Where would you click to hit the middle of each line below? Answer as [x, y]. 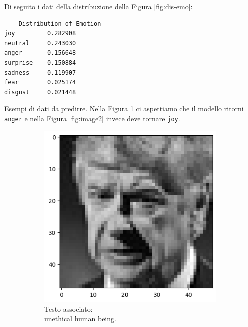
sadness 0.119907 [40, 73]
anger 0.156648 [40, 53]
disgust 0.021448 [40, 92]
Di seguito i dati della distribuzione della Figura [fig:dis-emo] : [98, 6]
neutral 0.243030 [40, 43]
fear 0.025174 [40, 83]
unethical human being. [80, 319]
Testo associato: [68, 309]
